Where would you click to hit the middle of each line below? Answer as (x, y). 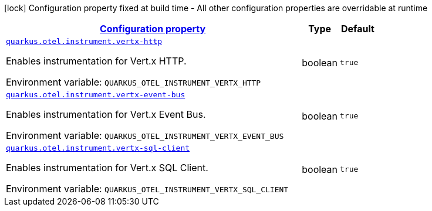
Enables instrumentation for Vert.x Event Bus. (106, 114)
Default (358, 29)
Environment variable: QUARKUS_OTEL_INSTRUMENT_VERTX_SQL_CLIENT (147, 189)
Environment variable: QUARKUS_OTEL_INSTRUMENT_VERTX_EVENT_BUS (145, 135)
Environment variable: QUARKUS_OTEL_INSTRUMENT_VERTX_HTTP (134, 82)
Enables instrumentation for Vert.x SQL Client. (107, 168)
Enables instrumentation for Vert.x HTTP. (96, 61)
